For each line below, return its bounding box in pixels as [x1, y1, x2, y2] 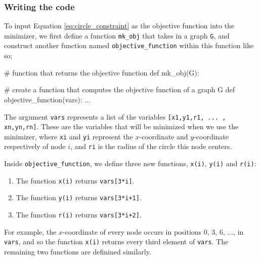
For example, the [4, 226, 57, 237]
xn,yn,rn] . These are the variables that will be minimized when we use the [4, 121, 239, 132]
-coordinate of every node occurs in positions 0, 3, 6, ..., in [62, 226, 244, 237]
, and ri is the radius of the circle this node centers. [70, 141, 232, 152]
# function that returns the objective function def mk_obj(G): [4, 67, 199, 78]
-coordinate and [139, 131, 188, 141]
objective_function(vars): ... [4, 94, 91, 104]
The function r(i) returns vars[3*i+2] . [16, 209, 142, 220]
